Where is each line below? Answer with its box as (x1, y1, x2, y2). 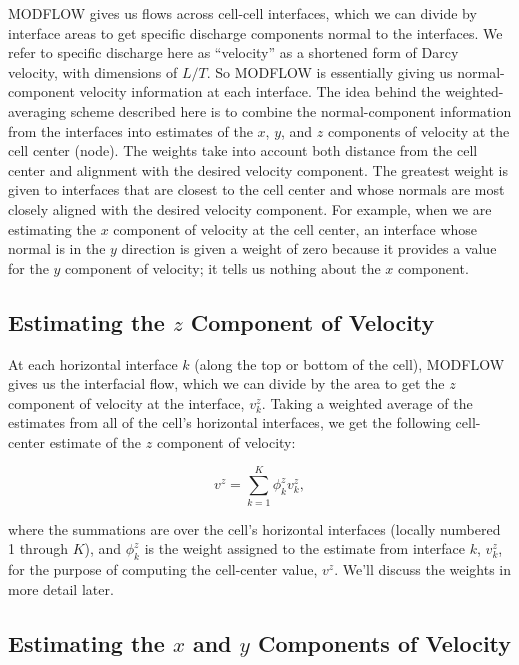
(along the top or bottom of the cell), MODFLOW (194, 353, 505, 374)
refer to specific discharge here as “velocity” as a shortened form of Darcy (8, 42, 459, 63)
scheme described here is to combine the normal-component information (70, 100, 512, 121)
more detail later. (8, 578, 114, 599)
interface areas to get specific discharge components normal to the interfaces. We (8, 22, 503, 43)
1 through (8, 538, 68, 559)
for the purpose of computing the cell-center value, (8, 559, 318, 579)
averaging (8, 100, 66, 121)
